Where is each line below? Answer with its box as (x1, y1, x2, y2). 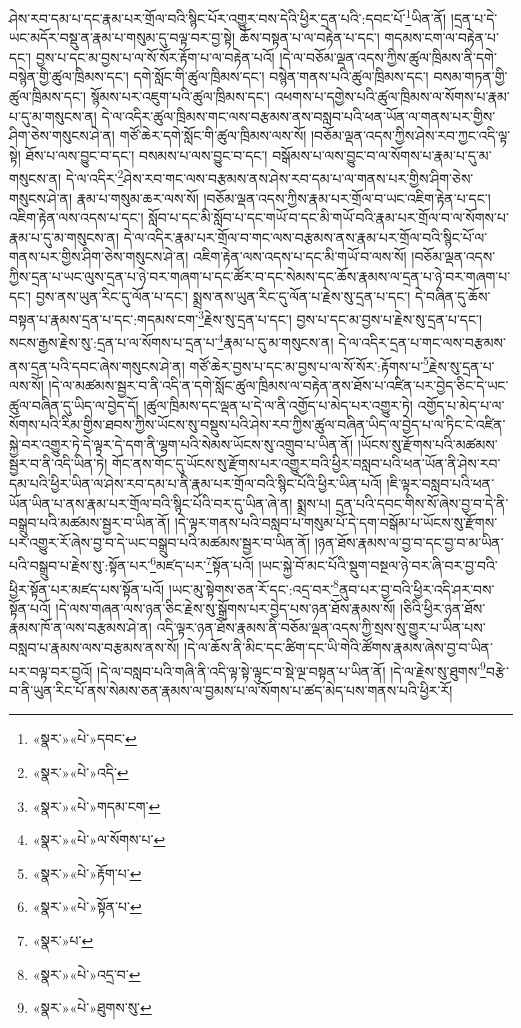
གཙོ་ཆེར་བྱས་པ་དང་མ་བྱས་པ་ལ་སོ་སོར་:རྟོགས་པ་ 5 (189, 352, 429, 376)
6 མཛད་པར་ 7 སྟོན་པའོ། (150, 552, 254, 575)
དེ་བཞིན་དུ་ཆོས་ (414, 285, 491, 306)
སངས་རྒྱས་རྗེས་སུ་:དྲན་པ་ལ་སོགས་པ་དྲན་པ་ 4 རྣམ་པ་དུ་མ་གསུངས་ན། (9, 329, 334, 353)
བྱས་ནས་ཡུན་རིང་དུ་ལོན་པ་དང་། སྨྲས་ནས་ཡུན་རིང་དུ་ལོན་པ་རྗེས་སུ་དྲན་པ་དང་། (35, 285, 411, 306)
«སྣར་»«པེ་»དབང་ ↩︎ (32, 728, 137, 749)
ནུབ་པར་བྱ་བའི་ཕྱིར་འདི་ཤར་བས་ (338, 578, 495, 599)
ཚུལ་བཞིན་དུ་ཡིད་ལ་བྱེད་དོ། (9, 394, 139, 415)
